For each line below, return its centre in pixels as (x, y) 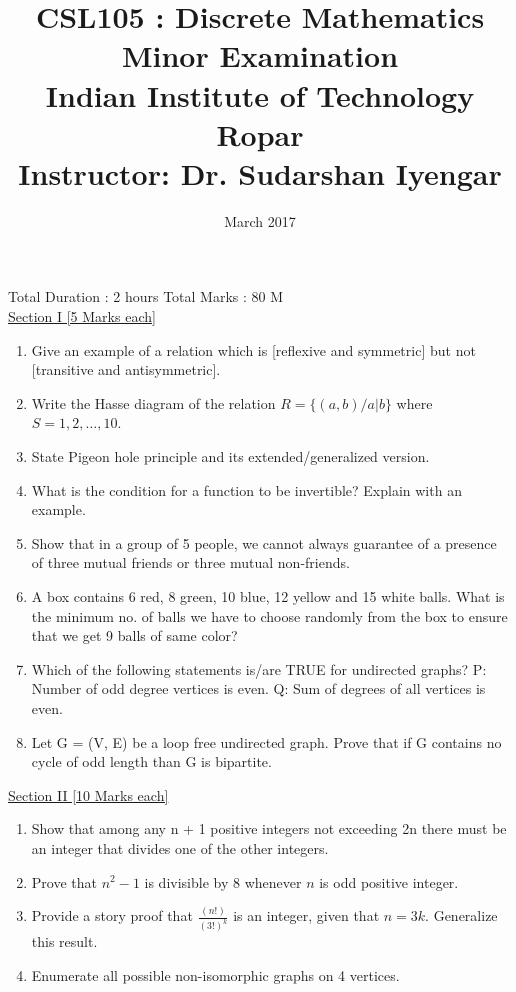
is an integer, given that (306, 915)
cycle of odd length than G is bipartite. (151, 761)
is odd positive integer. (389, 881)
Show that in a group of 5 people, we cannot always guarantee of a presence (264, 542)
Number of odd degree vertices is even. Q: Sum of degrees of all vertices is (258, 688)
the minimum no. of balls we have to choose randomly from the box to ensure (269, 615)
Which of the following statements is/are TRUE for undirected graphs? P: (259, 668)
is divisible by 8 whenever (223, 881)
